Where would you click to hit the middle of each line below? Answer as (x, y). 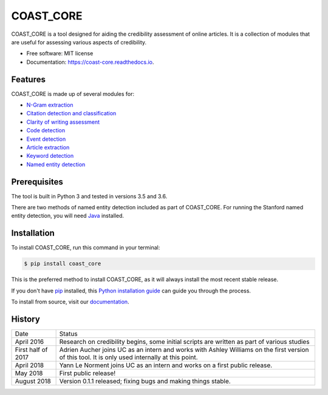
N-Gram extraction (50, 105)
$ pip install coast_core (63, 264)
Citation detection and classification (71, 113)
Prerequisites (37, 182)
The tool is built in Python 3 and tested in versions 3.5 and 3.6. (89, 196)
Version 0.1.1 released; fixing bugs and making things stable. (145, 381)
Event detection (46, 139)
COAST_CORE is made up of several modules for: (73, 93)
